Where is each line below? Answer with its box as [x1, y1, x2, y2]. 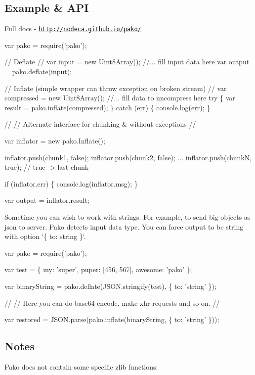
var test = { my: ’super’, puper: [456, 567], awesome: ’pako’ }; [4, 264, 192, 275]
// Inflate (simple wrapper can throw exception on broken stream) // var [4, 83, 227, 93]
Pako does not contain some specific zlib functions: [4, 361, 158, 372]
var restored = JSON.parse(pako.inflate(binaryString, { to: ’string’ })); [4, 314, 219, 325]
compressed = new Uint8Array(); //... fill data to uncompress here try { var [4, 93, 235, 103]
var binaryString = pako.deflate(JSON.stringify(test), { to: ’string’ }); [4, 281, 216, 291]
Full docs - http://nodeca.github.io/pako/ [4, 23, 141, 34]
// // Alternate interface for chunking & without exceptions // [4, 119, 196, 129]
